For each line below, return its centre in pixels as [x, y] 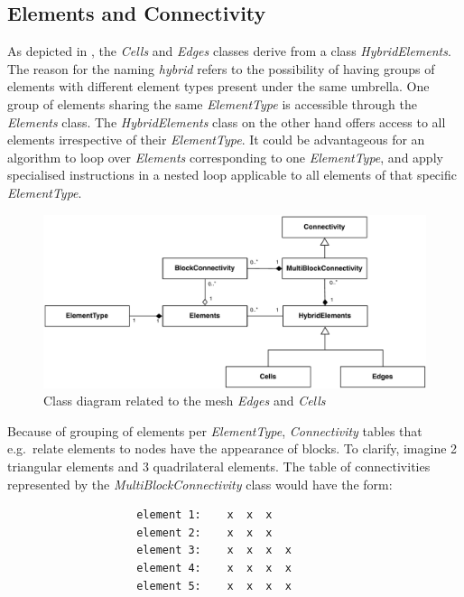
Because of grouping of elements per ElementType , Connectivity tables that [215, 430]
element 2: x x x [204, 532]
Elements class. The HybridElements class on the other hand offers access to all [227, 121]
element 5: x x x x [214, 586]
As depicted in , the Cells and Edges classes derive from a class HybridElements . [229, 51]
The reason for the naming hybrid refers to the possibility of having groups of [221, 68]
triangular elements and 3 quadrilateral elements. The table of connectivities [219, 466]
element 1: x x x [204, 515]
